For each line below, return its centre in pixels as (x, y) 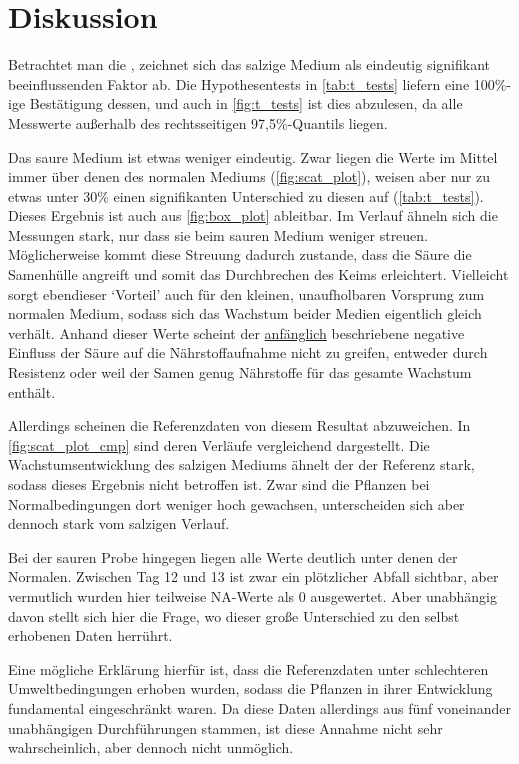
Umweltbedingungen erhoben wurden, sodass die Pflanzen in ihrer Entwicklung (250, 688)
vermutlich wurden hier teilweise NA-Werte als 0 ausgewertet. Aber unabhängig (252, 595)
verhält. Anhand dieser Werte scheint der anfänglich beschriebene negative (236, 332)
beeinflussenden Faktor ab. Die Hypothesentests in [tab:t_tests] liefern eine (239, 83)
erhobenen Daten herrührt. (90, 635)
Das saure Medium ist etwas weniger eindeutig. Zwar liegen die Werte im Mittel (253, 156)
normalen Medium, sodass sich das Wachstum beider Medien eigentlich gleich (245, 313)
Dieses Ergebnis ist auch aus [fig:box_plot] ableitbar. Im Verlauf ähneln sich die (253, 215)
